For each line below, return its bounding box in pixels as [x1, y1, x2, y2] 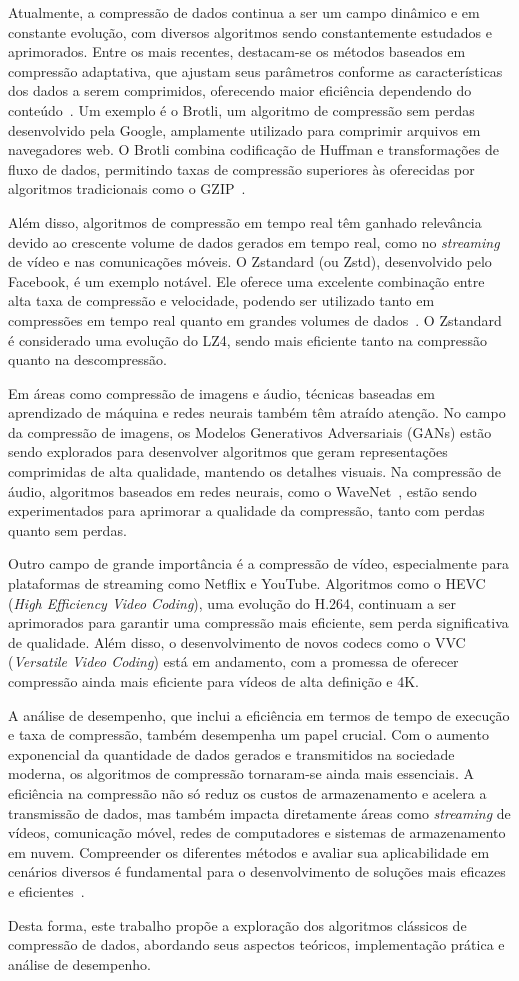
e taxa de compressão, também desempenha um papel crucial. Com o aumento [8, 724, 489, 745]
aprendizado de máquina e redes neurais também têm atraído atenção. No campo [8, 402, 506, 423]
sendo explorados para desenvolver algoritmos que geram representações [8, 441, 448, 462]
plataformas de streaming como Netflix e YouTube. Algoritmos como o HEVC [8, 573, 486, 594]
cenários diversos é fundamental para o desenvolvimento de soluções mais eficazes [8, 861, 506, 882]
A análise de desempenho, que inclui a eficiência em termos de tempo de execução [8, 704, 510, 725]
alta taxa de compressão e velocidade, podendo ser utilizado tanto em [8, 290, 435, 311]
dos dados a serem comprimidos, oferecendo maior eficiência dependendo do [8, 80, 472, 101]
